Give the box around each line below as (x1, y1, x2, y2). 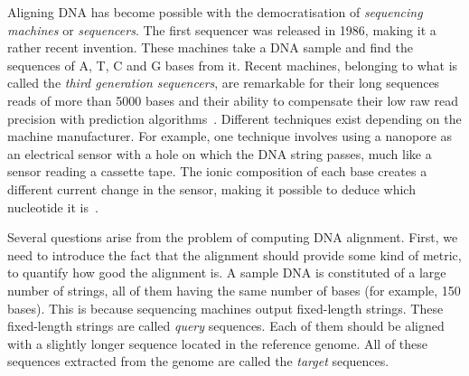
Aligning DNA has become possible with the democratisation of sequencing (7, 3, 423, 21)
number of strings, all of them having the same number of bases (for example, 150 (7, 280, 461, 299)
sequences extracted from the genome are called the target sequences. (7, 352, 389, 371)
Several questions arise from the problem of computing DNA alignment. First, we (7, 228, 458, 247)
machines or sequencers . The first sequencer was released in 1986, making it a (7, 20, 436, 39)
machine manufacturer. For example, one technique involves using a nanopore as (7, 127, 453, 146)
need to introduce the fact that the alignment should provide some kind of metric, (7, 245, 462, 264)
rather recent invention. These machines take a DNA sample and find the (7, 38, 413, 57)
